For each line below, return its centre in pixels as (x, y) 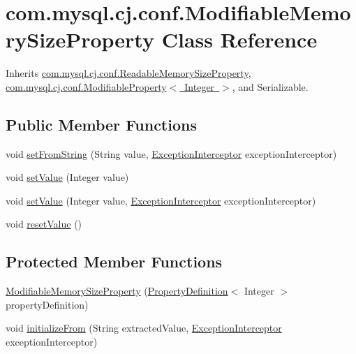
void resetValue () (44, 224)
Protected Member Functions (114, 261)
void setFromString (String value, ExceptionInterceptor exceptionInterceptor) (171, 153)
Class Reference (239, 39)
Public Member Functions (101, 124)
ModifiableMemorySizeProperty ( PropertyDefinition (117, 291)
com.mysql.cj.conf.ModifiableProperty (86, 86)
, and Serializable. (270, 86)
